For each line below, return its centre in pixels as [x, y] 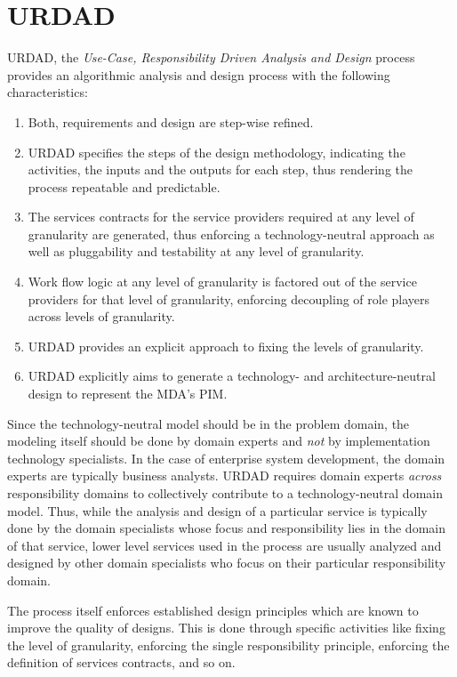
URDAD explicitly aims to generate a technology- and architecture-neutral [232, 376]
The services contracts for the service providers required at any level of [221, 217]
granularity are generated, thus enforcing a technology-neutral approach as [231, 234]
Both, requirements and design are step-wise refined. [171, 121]
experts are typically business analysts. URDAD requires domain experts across [224, 476]
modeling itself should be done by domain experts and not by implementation [219, 441]
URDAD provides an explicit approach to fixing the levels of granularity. [226, 346]
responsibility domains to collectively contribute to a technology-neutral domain [225, 493]
